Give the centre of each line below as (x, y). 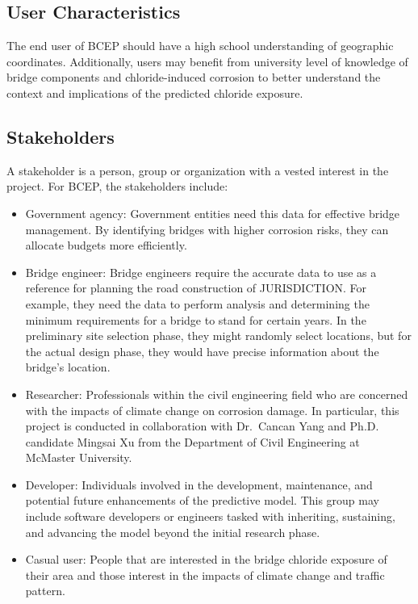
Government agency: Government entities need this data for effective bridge (213, 213)
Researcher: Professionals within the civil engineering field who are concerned (217, 394)
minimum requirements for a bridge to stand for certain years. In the (196, 319)
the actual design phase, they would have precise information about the (202, 351)
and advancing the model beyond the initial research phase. (173, 532)
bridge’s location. (68, 367)
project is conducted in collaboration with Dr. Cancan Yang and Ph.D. (202, 426)
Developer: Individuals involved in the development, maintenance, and (199, 484)
